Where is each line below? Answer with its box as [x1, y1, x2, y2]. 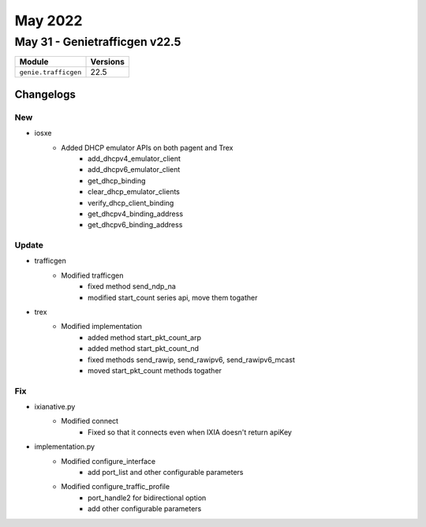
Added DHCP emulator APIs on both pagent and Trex [61, 143, 234, 152]
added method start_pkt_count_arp [88, 332, 201, 342]
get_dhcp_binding [88, 176, 146, 185]
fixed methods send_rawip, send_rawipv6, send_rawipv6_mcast [88, 355, 296, 364]
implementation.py [34, 442, 95, 451]
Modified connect [61, 417, 118, 426]
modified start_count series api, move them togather [88, 293, 258, 302]
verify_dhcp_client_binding [88, 198, 174, 207]
